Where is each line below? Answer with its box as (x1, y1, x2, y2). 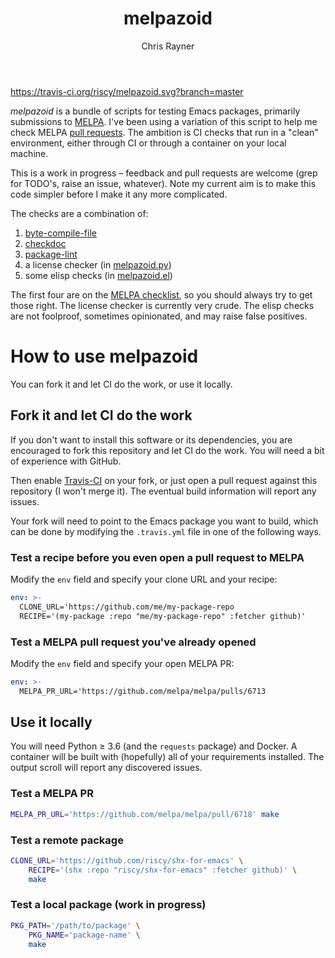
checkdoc (24, 237, 67, 249)
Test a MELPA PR (10, 787, 94, 801)
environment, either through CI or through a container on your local (10, 137, 287, 149)
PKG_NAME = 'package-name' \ (28, 930, 141, 940)
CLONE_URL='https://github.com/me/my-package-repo (19, 602, 235, 612)
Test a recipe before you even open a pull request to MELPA (10, 550, 305, 564)
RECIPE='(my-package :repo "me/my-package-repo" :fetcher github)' (19, 611, 307, 621)
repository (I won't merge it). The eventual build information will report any (10, 485, 317, 497)
